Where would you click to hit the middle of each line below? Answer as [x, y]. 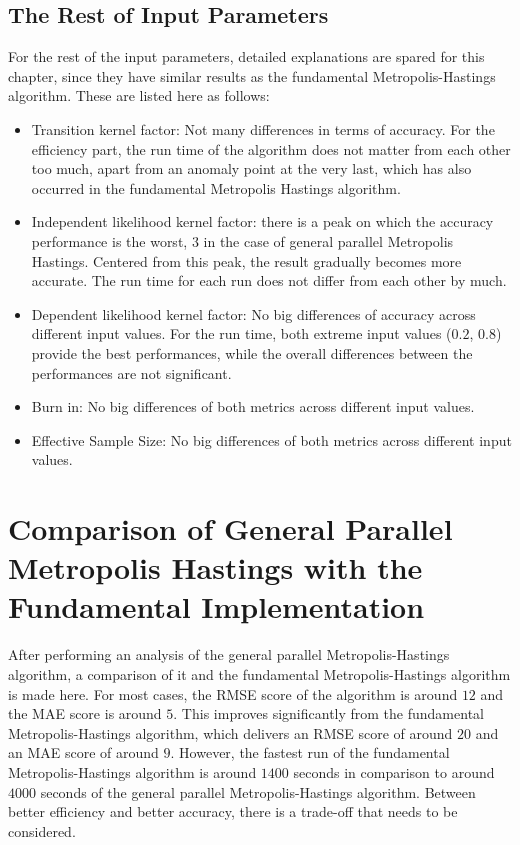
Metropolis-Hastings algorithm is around [132, 771]
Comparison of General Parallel [230, 528]
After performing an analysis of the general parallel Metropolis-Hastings [229, 654]
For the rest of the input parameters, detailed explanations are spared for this [246, 56]
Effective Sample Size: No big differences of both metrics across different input [271, 439]
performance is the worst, [109, 240]
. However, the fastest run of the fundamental [310, 752]
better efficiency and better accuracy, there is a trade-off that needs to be [233, 811]
